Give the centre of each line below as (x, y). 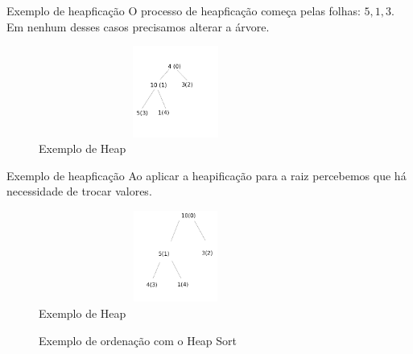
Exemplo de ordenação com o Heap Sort (138, 340)
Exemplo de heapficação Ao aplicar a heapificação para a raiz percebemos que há (206, 175)
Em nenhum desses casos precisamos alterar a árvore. (138, 26)
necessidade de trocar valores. (79, 191)
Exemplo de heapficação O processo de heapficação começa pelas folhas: (184, 10)
